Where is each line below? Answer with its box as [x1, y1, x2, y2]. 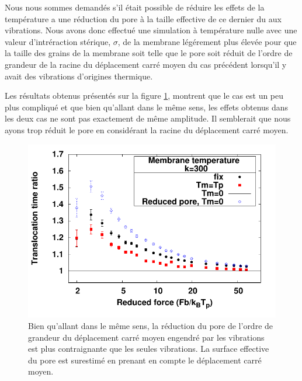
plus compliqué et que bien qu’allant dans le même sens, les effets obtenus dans [5, 101, 289, 113]
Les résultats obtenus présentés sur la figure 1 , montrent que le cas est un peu [5, 89, 284, 102]
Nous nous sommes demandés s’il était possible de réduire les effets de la [5, 1, 265, 13]
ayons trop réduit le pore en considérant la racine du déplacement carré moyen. [5, 123, 289, 136]
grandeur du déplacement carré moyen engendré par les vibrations [28, 331, 265, 343]
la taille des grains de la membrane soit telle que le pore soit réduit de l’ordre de [5, 47, 293, 59]
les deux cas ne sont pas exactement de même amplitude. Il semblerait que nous [5, 112, 291, 124]
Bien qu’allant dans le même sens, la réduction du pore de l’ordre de [28, 319, 273, 331]
